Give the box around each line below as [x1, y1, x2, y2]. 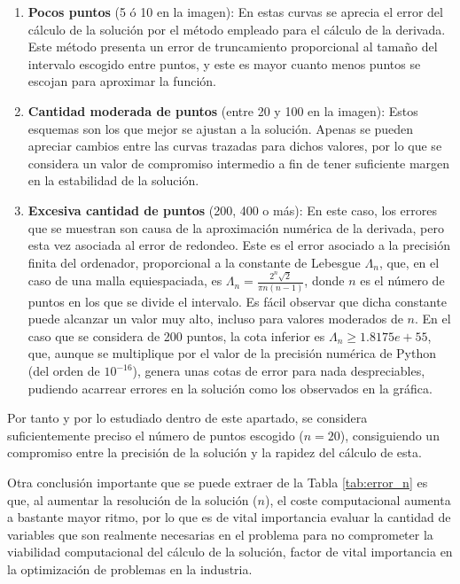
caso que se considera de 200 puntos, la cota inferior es [27, 326, 325, 345]
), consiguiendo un [339, 425, 440, 444]
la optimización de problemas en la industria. [7, 559, 253, 578]
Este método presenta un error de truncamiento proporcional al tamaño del [27, 37, 438, 56]
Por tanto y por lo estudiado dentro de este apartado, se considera [7, 409, 368, 427]
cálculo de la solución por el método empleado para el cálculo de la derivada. [27, 19, 446, 38]
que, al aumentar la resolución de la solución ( [7, 490, 258, 509]
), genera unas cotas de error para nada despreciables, [132, 362, 425, 379]
